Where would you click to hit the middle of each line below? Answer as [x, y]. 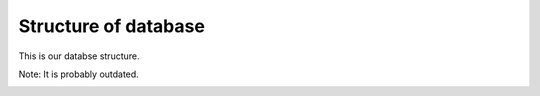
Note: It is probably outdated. [78, 74]
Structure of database [111, 26]
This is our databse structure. [79, 56]
